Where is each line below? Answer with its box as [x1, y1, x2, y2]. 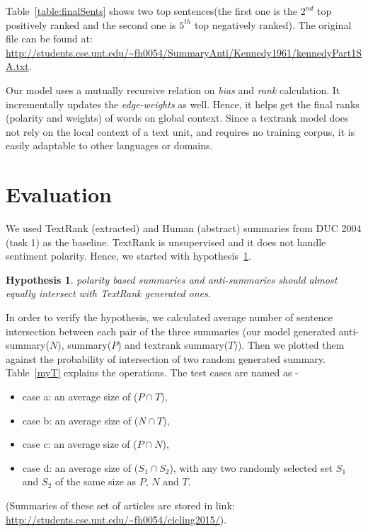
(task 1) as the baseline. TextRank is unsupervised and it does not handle [6, 234, 326, 249]
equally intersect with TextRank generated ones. [6, 286, 212, 301]
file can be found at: [6, 31, 93, 46]
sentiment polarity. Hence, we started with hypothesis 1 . [6, 248, 251, 263]
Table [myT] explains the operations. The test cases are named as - [6, 365, 299, 380]
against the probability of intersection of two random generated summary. [6, 351, 326, 366]
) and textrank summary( [117, 337, 229, 352]
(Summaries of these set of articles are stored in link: [6, 497, 235, 512]
